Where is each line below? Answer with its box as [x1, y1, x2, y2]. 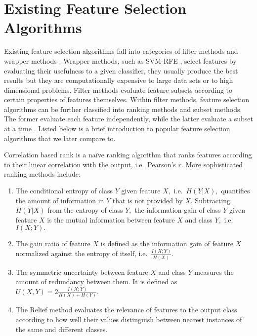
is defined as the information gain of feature [100, 238, 233, 249]
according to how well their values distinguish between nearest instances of [15, 314, 242, 325]
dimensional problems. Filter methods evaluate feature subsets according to [4, 84, 233, 95]
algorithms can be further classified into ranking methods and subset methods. [4, 104, 242, 114]
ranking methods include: [4, 169, 81, 179]
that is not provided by [112, 195, 183, 205]
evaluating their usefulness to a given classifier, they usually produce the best [4, 65, 238, 75]
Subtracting [195, 195, 230, 205]
